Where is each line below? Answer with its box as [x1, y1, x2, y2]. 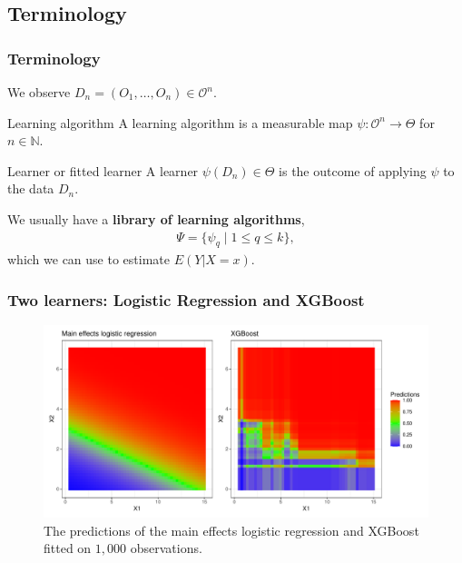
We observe [7, 83, 71, 101]
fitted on [44, 538, 92, 558]
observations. [130, 538, 202, 558]
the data [7, 179, 54, 198]
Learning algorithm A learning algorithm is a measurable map [7, 113, 353, 132]
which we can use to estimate [7, 250, 170, 269]
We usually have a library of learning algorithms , [7, 209, 305, 228]
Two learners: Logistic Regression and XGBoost [7, 288, 365, 311]
